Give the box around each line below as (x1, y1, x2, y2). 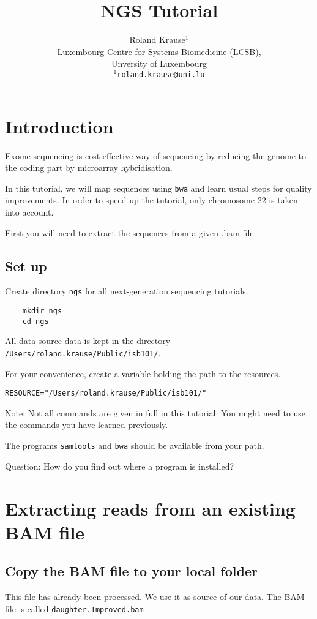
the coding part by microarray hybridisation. (5, 161, 173, 174)
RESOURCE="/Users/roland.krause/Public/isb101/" (5, 389, 207, 398)
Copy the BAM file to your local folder (5, 561, 258, 580)
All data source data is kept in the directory (5, 334, 171, 347)
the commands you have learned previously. (5, 418, 168, 431)
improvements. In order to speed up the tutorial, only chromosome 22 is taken (5, 193, 298, 206)
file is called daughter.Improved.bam (5, 602, 144, 615)
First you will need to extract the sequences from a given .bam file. (5, 226, 256, 239)
